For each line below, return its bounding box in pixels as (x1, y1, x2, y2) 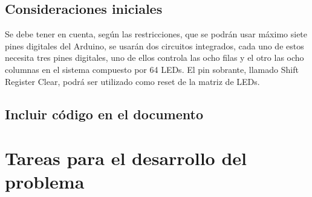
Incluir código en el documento (5, 104, 203, 123)
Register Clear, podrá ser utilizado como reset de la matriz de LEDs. (5, 75, 260, 87)
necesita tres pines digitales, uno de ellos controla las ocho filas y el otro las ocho (5, 51, 304, 64)
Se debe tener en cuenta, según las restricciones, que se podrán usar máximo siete (5, 28, 308, 40)
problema (5, 169, 85, 194)
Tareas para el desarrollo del (5, 146, 247, 170)
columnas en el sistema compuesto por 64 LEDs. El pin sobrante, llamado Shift (5, 63, 299, 75)
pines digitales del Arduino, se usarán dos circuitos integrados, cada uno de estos (5, 39, 304, 52)
